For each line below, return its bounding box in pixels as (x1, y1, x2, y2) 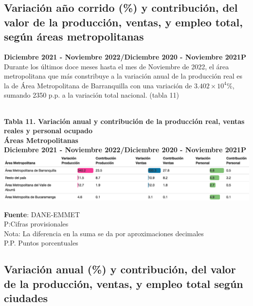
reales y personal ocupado (4, 125, 93, 136)
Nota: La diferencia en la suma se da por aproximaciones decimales (4, 228, 204, 238)
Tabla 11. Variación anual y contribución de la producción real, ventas (4, 116, 245, 126)
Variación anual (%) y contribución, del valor (4, 262, 236, 277)
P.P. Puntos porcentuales (4, 238, 78, 248)
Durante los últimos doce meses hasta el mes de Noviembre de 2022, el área (4, 61, 229, 71)
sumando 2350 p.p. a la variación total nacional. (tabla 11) (4, 90, 179, 100)
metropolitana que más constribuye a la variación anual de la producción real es (4, 71, 243, 81)
